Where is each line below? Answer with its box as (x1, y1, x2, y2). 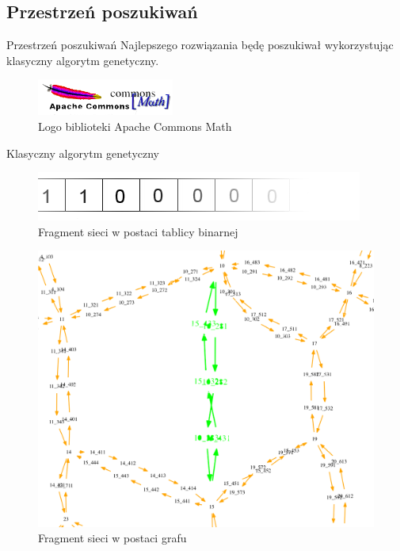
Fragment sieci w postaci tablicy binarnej (38, 223, 238, 239)
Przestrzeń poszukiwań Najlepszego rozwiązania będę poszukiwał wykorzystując (6, 36, 394, 53)
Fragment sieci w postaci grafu (38, 530, 187, 546)
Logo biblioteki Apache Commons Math (38, 118, 232, 135)
